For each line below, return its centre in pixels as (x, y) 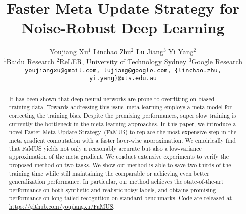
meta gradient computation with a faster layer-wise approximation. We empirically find (122, 140)
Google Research (217, 61)
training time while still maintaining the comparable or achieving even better (109, 173)
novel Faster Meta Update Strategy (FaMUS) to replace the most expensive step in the (123, 132)
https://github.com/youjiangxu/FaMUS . (62, 206)
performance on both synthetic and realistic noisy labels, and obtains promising (113, 189)
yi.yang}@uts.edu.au (123, 79)
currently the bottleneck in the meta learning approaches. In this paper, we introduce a (123, 123)
